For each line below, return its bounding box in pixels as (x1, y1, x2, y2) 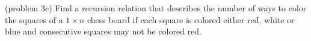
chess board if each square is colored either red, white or (87, 13, 295, 26)
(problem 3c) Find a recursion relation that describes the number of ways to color (5, 2, 307, 14)
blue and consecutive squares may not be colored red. (5, 25, 202, 37)
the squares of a (5, 13, 63, 26)
